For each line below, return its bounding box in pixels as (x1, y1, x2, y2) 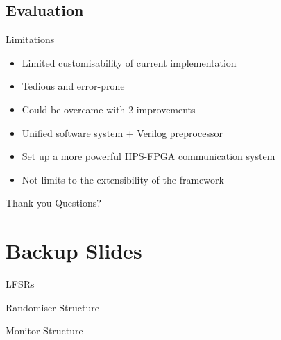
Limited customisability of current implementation (22, 55, 237, 70)
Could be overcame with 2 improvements (22, 102, 196, 116)
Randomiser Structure (6, 300, 99, 314)
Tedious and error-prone (22, 79, 125, 93)
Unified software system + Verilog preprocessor (22, 125, 223, 140)
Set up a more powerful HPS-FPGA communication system (22, 149, 275, 163)
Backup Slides (6, 236, 142, 265)
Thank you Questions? (6, 195, 101, 210)
